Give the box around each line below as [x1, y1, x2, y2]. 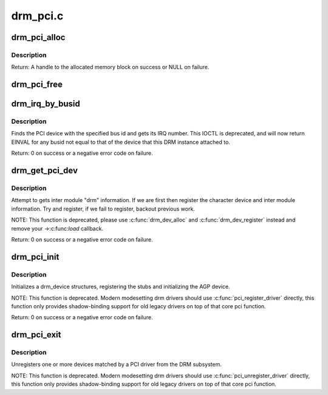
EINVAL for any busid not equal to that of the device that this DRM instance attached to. [11, 138, 231, 146]
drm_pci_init [11, 252, 60, 262]
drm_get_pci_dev [11, 166, 78, 176]
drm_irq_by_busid [11, 99, 80, 109]
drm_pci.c [11, 9, 64, 22]
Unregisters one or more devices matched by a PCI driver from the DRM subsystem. [11, 361, 222, 368]
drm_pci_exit [11, 329, 61, 340]
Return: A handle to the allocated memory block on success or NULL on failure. [11, 64, 210, 71]
